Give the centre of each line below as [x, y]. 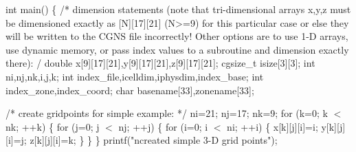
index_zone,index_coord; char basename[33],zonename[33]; [130, 90]
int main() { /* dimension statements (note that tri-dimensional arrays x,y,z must [178, 9]
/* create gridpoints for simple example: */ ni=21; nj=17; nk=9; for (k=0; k [167, 113]
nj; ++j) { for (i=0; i [163, 126]
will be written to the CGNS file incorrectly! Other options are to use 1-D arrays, [177, 36]
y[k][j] [333, 126]
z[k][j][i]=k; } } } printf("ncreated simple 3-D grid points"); [154, 140]
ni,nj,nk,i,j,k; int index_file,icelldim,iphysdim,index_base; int [135, 76]
